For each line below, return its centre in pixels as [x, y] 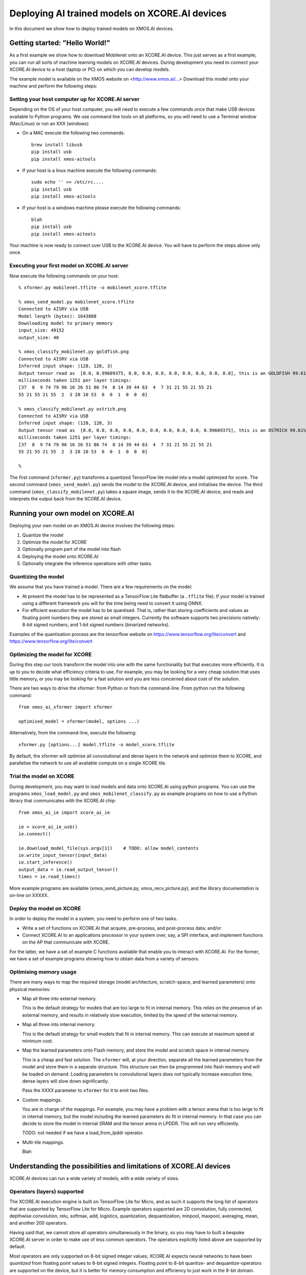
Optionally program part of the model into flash [71, 549]
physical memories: [30, 989]
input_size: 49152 [42, 330]
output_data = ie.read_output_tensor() [68, 869]
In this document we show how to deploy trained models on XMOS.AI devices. [92, 29]
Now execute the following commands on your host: [64, 276]
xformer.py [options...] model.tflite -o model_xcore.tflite [96, 744]
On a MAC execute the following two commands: [73, 133]
